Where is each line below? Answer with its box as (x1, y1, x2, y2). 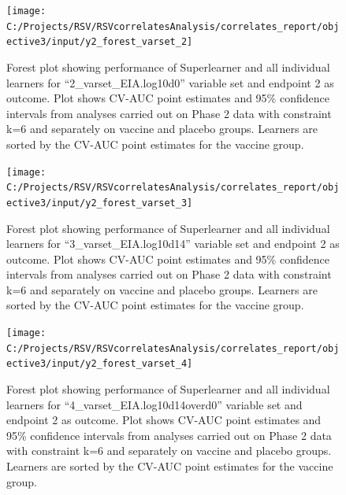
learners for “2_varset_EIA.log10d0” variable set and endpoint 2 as (6, 74, 334, 91)
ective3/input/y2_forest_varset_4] (6, 358, 193, 370)
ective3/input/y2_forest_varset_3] (6, 197, 193, 209)
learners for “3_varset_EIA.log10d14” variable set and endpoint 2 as (6, 235, 340, 252)
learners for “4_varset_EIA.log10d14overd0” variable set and (6, 396, 303, 412)
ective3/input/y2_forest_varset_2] (6, 36, 193, 48)
